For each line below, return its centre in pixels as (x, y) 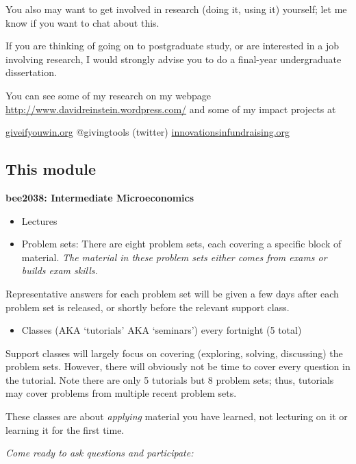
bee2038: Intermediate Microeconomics (100, 197)
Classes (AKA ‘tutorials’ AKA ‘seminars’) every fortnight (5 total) (162, 330)
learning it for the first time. (65, 429)
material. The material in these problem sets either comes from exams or (174, 257)
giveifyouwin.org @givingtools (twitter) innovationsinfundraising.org (148, 132)
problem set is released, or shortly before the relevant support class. (148, 307)
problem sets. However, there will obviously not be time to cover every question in (178, 366)
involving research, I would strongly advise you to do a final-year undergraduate (174, 59)
